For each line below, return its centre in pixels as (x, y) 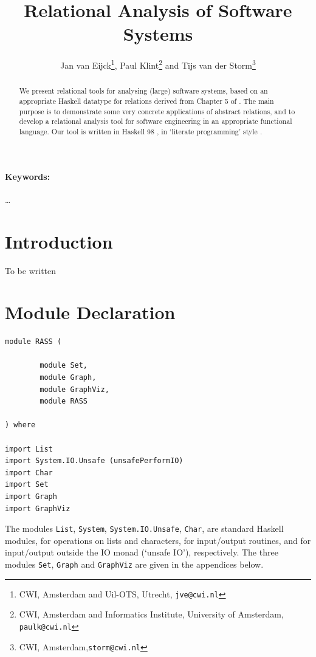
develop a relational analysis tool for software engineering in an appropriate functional (156, 121)
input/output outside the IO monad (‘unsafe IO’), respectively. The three (142, 552)
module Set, (64, 366)
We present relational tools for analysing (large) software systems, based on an (143, 91)
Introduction (59, 241)
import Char (29, 473)
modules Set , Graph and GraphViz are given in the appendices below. (134, 564)
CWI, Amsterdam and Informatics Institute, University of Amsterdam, (151, 614)
